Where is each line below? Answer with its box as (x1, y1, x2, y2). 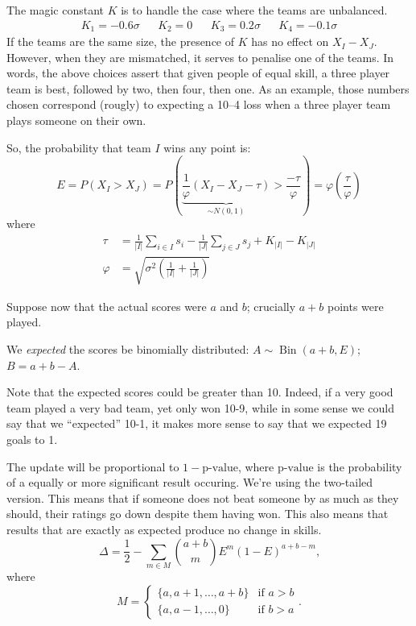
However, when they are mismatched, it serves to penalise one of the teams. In (6, 48, 394, 65)
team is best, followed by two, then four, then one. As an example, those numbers (6, 80, 410, 97)
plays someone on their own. (6, 112, 146, 129)
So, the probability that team (6, 139, 151, 155)
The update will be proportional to (6, 458, 179, 475)
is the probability (317, 458, 402, 475)
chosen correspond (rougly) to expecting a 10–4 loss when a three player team (6, 96, 391, 113)
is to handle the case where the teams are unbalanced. (121, 2, 388, 18)
